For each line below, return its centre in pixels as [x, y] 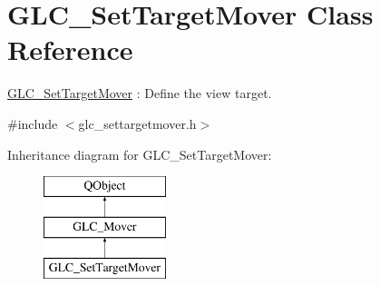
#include [33, 123]
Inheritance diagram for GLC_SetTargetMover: [140, 154]
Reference [70, 49]
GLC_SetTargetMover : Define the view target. [140, 93]
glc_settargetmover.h [137, 123]
